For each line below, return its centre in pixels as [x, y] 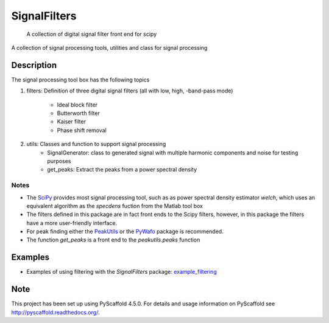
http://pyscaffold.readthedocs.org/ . [55, 312]
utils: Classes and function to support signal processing [96, 144]
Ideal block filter [77, 105]
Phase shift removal [82, 130]
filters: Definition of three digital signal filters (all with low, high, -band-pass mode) [130, 91]
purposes [59, 161]
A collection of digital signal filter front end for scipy [92, 34]
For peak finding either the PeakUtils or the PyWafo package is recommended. [125, 232]
